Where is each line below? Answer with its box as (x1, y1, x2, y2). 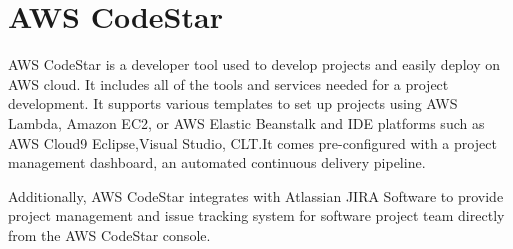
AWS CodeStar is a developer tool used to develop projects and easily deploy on (8, 54, 500, 75)
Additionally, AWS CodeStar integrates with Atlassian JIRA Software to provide (8, 185, 504, 206)
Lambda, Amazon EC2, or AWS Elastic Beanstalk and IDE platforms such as (8, 112, 485, 133)
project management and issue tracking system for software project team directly (8, 205, 505, 226)
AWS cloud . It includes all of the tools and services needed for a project (8, 73, 449, 94)
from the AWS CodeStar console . (8, 224, 211, 245)
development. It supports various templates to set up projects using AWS (8, 93, 458, 114)
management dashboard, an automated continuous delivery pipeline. (8, 152, 426, 173)
